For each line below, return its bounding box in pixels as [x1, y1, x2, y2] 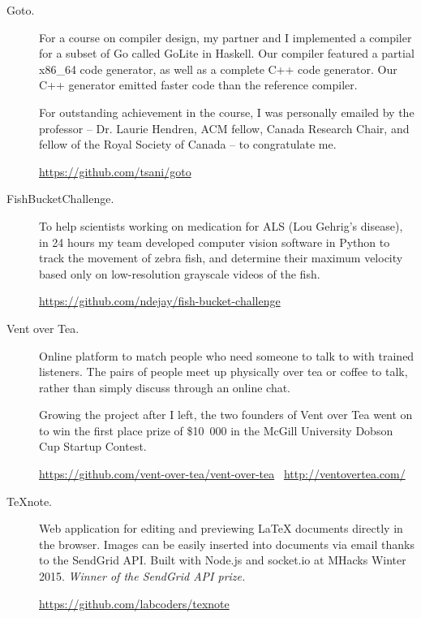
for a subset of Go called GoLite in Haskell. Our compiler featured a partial [39, 45, 415, 62]
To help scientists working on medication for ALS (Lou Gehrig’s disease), [39, 217, 403, 234]
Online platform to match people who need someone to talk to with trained [39, 347, 415, 364]
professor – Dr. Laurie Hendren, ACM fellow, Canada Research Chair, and [39, 119, 410, 136]
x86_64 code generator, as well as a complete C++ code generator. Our [39, 60, 397, 77]
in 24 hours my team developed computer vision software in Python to [39, 233, 390, 250]
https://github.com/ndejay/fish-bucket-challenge [39, 292, 281, 309]
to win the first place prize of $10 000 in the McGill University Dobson [39, 421, 393, 439]
